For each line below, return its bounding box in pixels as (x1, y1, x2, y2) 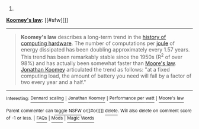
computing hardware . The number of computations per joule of (20, 40, 175, 47)
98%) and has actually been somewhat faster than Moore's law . (20, 59, 176, 67)
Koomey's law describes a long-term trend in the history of (20, 34, 166, 40)
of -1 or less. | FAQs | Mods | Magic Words (6, 115, 95, 121)
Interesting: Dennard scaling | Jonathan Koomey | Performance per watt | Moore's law (6, 95, 184, 101)
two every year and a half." (20, 78, 86, 85)
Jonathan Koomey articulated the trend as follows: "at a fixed (20, 66, 170, 73)
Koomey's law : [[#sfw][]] (6, 17, 69, 23)
